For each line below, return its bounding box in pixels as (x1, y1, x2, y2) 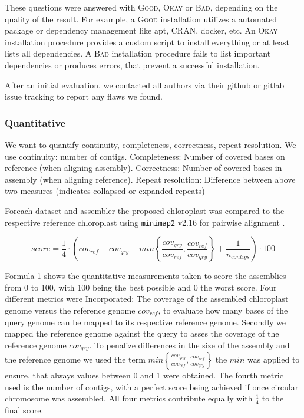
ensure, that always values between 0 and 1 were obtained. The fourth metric (5, 369, 283, 381)
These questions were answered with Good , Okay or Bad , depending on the (5, 1, 278, 13)
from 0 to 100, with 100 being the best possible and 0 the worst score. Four (5, 281, 277, 293)
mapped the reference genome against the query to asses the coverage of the (5, 327, 279, 340)
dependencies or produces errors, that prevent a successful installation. (5, 58, 260, 71)
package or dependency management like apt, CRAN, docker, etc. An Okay (5, 24, 278, 37)
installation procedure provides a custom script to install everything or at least (5, 35, 289, 48)
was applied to (247, 353, 300, 366)
